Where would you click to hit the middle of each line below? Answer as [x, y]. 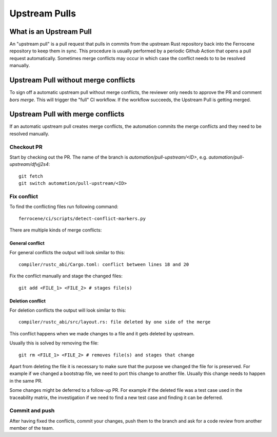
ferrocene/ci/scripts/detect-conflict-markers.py [82, 218]
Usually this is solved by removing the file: [54, 343]
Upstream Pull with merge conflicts [67, 114]
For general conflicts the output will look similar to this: [67, 253]
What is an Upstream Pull [51, 32]
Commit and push [32, 411]
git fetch [31, 176]
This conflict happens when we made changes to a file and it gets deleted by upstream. [102, 333]
